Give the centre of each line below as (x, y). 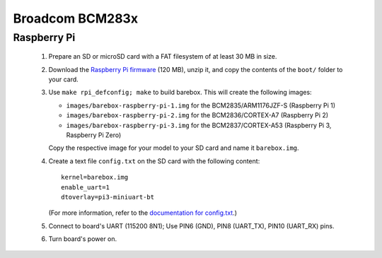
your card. (64, 79)
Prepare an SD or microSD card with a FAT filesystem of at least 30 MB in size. (163, 57)
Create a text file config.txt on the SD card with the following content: (154, 161)
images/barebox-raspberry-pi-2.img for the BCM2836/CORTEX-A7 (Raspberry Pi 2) (197, 115)
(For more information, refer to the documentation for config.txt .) (143, 213)
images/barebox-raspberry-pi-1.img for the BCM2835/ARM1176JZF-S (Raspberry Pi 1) (201, 105)
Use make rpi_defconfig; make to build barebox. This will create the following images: (180, 93)
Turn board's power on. (83, 239)
